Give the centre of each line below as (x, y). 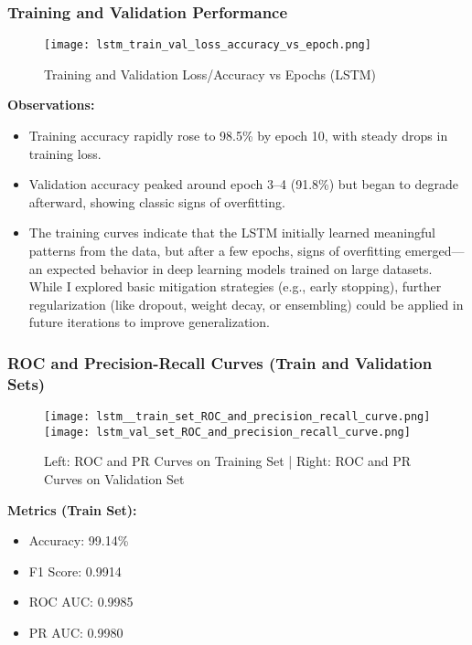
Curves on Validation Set (114, 479)
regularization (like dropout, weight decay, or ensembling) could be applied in (246, 304)
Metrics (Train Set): (72, 509)
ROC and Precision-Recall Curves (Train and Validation (220, 362)
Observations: (51, 105)
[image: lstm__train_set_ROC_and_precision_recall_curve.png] (237, 417)
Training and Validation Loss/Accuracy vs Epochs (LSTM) (210, 74)
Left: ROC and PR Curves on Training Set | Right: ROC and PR (228, 461)
